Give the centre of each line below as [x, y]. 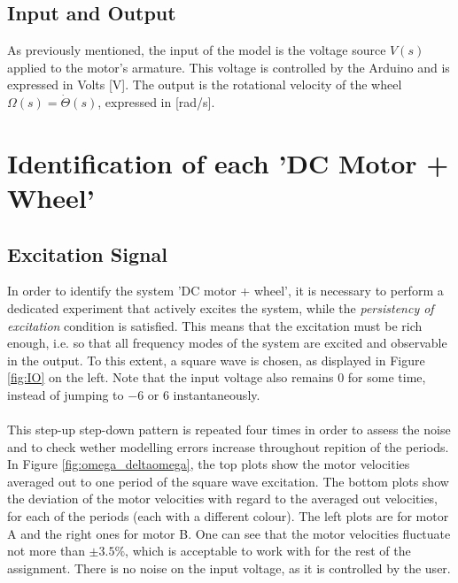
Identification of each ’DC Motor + [228, 162]
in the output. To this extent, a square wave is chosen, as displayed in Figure [216, 360]
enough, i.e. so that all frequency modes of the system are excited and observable [227, 343]
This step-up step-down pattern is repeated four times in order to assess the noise [229, 430]
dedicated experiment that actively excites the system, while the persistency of [221, 307]
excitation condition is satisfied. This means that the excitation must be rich [215, 325]
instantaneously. [217, 394]
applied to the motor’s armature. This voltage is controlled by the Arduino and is [229, 67]
